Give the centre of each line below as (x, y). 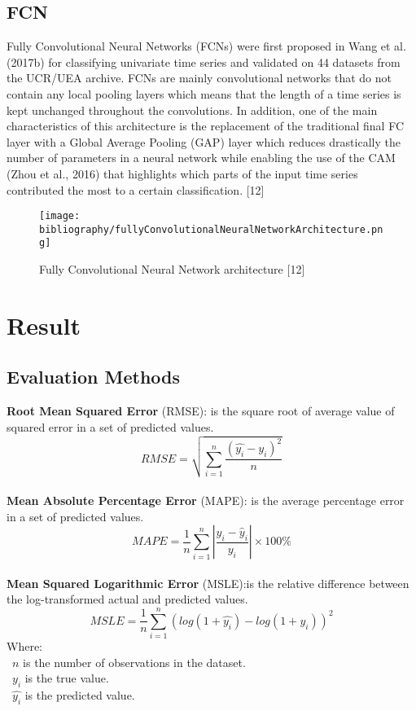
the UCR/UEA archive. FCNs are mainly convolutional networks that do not (199, 78)
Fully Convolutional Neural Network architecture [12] (172, 269)
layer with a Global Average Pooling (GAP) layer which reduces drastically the (204, 141)
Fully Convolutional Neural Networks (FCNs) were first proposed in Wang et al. (206, 46)
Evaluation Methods (94, 377)
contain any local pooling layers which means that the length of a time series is (204, 93)
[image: (60, 216)
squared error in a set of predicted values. (110, 426)
